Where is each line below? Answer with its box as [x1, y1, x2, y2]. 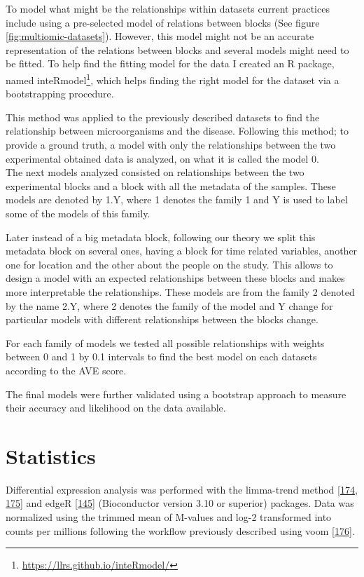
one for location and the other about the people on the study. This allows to [6, 257, 333, 271]
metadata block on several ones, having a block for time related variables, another [6, 243, 358, 258]
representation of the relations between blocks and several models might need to [6, 42, 349, 57]
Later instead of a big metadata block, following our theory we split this [6, 229, 316, 244]
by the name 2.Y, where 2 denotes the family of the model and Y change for [6, 298, 333, 313]
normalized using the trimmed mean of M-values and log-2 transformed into [6, 510, 332, 524]
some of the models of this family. [6, 205, 150, 220]
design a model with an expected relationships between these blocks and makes [6, 271, 345, 285]
